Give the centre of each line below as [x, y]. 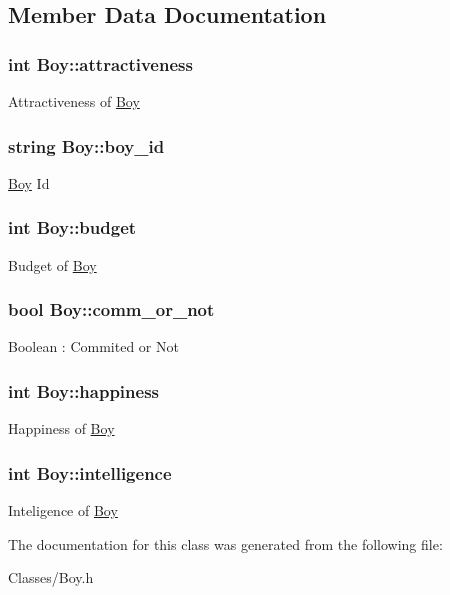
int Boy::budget [72, 227]
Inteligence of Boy [63, 510]
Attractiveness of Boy [74, 101]
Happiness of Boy [61, 428]
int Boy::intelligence [90, 472]
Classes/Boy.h [51, 577]
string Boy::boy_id [86, 145]
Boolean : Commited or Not [93, 346]
